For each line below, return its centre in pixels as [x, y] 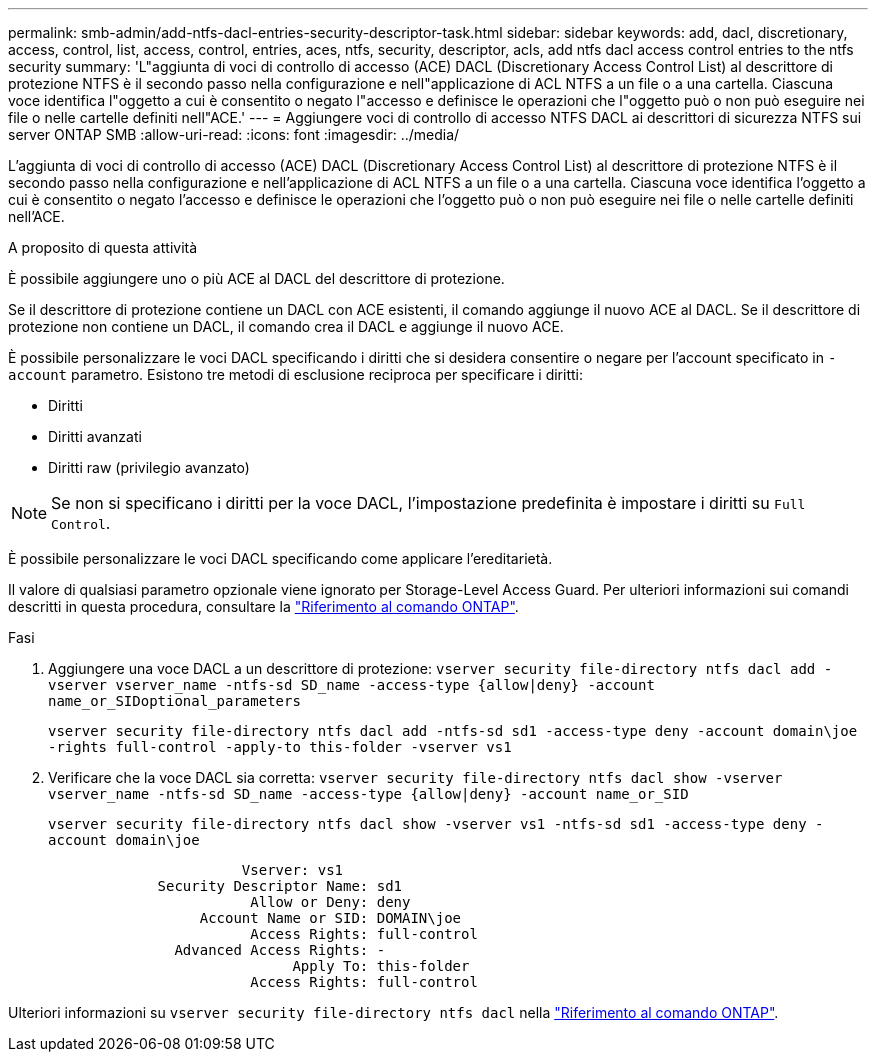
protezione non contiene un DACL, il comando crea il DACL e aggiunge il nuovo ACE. [286, 326]
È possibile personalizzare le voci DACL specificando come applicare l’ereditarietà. [280, 558]
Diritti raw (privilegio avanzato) [149, 467]
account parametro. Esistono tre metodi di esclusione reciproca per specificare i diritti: [295, 374]
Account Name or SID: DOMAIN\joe [330, 918]
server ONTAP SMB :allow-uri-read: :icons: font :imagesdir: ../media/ [234, 134]
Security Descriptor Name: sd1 [280, 886]
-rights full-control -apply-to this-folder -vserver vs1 [280, 747]
